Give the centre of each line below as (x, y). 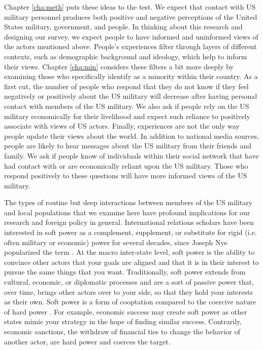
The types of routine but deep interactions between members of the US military (128, 202)
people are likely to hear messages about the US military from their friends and (128, 146)
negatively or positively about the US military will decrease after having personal (131, 96)
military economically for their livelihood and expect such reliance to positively (127, 116)
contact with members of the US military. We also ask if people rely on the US (127, 106)
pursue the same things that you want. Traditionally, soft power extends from (125, 272)
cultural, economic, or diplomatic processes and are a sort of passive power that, (129, 282)
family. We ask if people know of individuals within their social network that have (131, 155)
